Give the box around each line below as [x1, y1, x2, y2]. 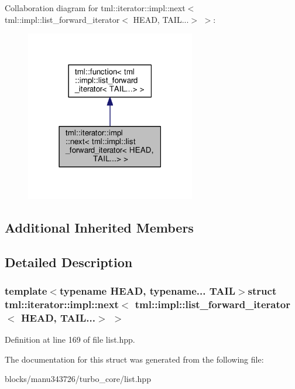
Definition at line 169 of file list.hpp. [5, 333, 135, 345]
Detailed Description [5, 252, 133, 271]
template [5, 283, 47, 298]
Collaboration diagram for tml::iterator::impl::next [5, 2, 186, 13]
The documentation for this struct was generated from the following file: [5, 353, 264, 365]
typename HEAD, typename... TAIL [59, 283, 235, 298]
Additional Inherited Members [5, 218, 194, 236]
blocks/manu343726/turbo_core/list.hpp [5, 373, 151, 385]
